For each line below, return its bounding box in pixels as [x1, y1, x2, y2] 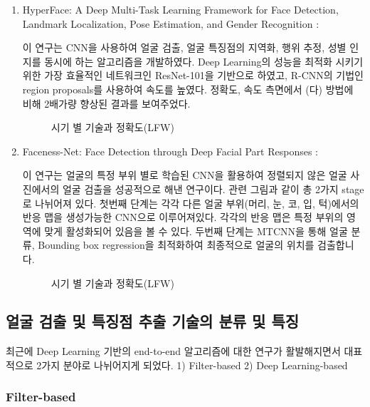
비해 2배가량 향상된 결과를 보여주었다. [22, 96, 191, 110]
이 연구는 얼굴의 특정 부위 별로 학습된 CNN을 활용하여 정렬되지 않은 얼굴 [22, 168, 347, 182]
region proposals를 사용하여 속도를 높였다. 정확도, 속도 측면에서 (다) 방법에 [22, 81, 354, 96]
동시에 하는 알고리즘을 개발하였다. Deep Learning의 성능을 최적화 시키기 [44, 53, 364, 68]
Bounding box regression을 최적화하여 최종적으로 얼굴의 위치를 [38, 237, 314, 252]
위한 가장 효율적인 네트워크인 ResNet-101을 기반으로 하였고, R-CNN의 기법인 [22, 68, 364, 83]
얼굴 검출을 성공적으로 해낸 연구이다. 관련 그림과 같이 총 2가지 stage [62, 181, 364, 196]
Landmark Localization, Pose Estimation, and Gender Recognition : [22, 16, 319, 31]
